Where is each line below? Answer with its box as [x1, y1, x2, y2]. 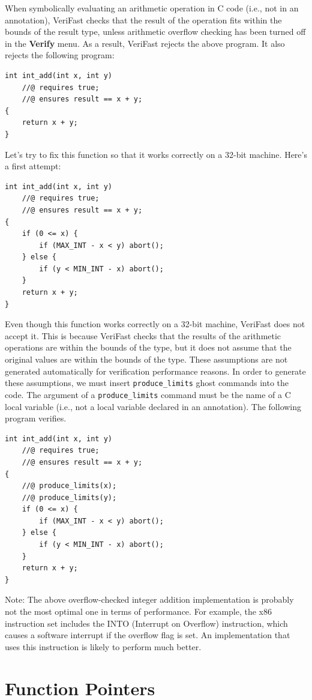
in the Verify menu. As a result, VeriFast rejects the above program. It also [5, 37, 285, 49]
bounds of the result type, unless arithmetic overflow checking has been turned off [5, 25, 306, 38]
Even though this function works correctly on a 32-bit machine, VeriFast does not [5, 318, 305, 330]
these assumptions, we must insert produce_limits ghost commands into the [5, 376, 289, 389]
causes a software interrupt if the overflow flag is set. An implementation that [5, 629, 290, 641]
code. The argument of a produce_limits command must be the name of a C [5, 388, 291, 400]
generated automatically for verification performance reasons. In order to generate [5, 364, 306, 377]
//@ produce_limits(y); [22, 493, 117, 502]
